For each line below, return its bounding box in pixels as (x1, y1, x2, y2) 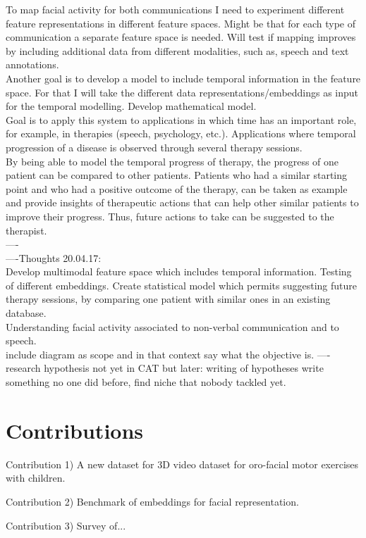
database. (6, 306, 47, 320)
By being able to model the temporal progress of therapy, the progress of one (6, 154, 339, 168)
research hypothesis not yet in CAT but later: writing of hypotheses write (6, 361, 324, 375)
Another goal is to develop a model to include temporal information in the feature (6, 70, 361, 85)
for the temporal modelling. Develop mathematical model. (6, 99, 257, 113)
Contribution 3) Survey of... (6, 518, 126, 532)
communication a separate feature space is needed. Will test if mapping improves (6, 30, 356, 44)
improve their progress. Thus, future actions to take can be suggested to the (6, 208, 334, 223)
